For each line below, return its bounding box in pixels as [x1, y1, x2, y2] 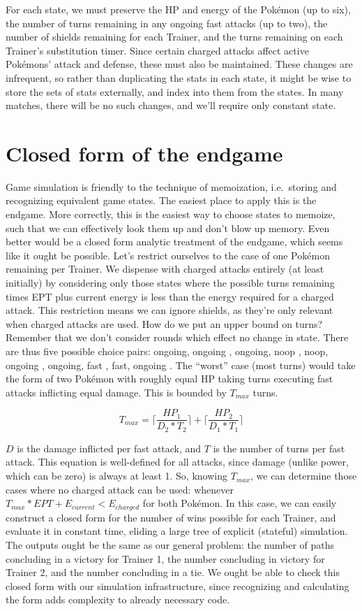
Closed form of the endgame [6, 138, 283, 167]
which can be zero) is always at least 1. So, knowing [6, 468, 227, 483]
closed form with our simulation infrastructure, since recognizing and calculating [6, 578, 349, 593]
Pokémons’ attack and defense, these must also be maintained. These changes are [6, 57, 353, 71]
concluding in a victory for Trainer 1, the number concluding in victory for [6, 551, 325, 566]
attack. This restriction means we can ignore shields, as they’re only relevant [6, 303, 333, 317]
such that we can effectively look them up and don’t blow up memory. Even [6, 220, 330, 235]
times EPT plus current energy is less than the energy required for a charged [6, 289, 334, 303]
